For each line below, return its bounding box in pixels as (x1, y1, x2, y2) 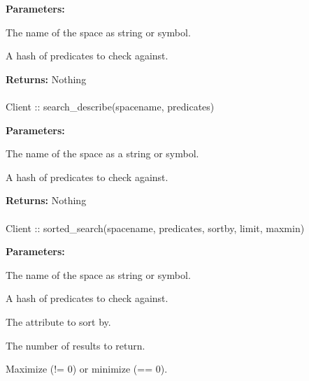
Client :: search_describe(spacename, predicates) (6, 99, 215, 113)
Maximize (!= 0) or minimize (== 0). (6, 361, 168, 376)
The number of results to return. (6, 338, 145, 352)
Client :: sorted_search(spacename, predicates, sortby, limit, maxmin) (6, 220, 305, 235)
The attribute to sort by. (6, 314, 111, 329)
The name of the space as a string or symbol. (6, 146, 199, 161)
